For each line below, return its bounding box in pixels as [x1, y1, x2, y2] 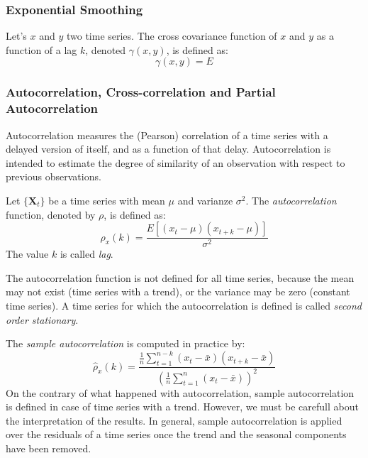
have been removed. [6, 440, 91, 455]
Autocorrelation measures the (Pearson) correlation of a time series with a [6, 127, 328, 142]
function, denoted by [6, 207, 96, 222]
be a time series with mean [48, 192, 165, 207]
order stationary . [6, 312, 79, 327]
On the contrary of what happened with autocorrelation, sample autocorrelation [6, 385, 355, 400]
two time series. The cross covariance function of [66, 28, 277, 43]
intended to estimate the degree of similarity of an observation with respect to [6, 155, 345, 170]
